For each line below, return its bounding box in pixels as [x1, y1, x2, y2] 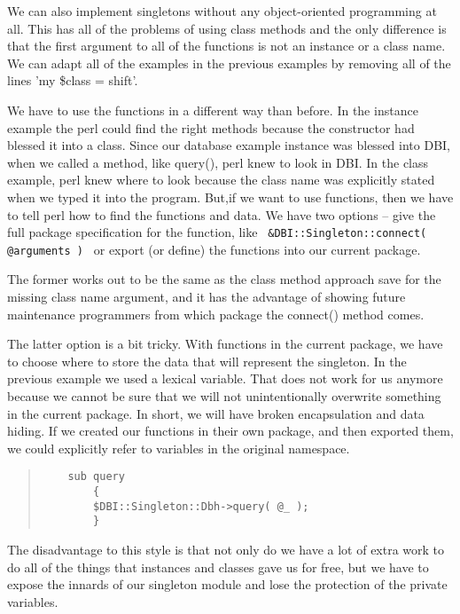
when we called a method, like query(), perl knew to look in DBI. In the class [7, 153, 429, 171]
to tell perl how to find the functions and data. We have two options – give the [7, 205, 436, 224]
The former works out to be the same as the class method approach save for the [7, 270, 441, 288]
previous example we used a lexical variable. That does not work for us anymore [7, 369, 443, 388]
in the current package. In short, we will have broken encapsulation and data [7, 404, 425, 422]
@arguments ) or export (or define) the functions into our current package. [7, 240, 421, 258]
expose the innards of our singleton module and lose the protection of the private [7, 575, 448, 594]
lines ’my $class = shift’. [7, 71, 138, 90]
